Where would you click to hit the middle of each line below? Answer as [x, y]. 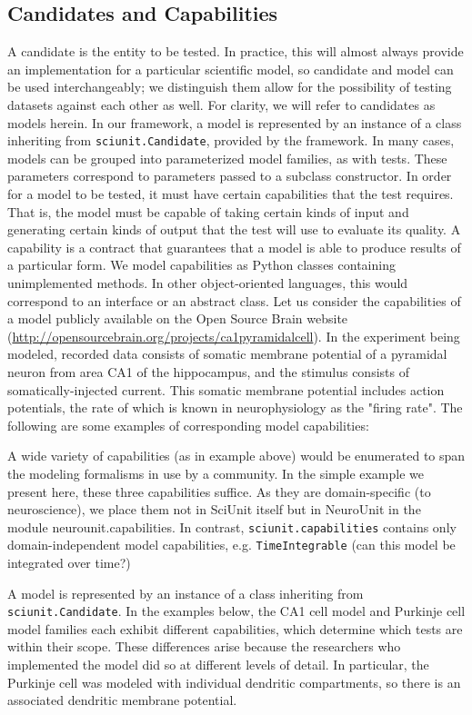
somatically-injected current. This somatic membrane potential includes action [226, 389]
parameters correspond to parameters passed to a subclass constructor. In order [230, 176]
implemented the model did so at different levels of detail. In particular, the [218, 665]
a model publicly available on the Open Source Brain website [178, 318]
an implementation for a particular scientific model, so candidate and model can [231, 69]
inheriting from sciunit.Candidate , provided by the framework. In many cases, [231, 140]
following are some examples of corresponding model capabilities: [188, 425]
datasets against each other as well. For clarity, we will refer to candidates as [221, 104]
